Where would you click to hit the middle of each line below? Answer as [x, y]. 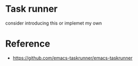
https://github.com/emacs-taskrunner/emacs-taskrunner [73, 58]
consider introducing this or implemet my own [54, 23]
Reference [28, 44]
